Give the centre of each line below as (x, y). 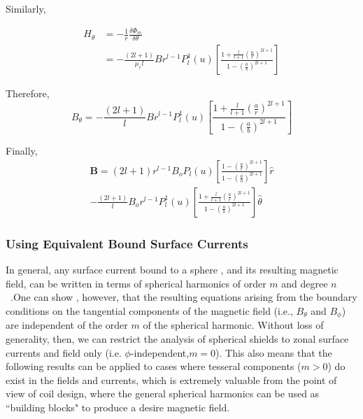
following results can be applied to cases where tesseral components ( (154, 366)
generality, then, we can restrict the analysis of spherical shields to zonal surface (177, 339)
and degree (305, 283)
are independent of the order (67, 325)
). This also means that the (274, 352)
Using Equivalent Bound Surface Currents (127, 243)
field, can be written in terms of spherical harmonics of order (136, 283)
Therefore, (28, 93)
